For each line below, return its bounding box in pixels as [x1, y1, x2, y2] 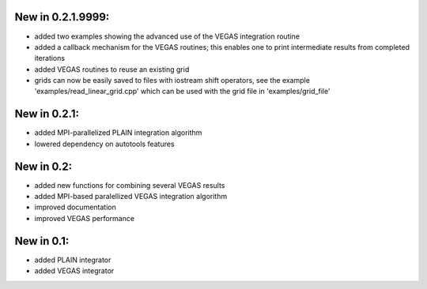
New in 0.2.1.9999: [14, 10, 110, 24]
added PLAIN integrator [34, 255, 111, 265]
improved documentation [34, 202, 116, 212]
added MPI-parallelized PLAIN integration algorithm [34, 128, 202, 137]
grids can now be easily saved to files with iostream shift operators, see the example [34, 76, 310, 85]
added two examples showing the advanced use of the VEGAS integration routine [34, 32, 300, 41]
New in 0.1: [14, 234, 70, 248]
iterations [34, 54, 66, 63]
